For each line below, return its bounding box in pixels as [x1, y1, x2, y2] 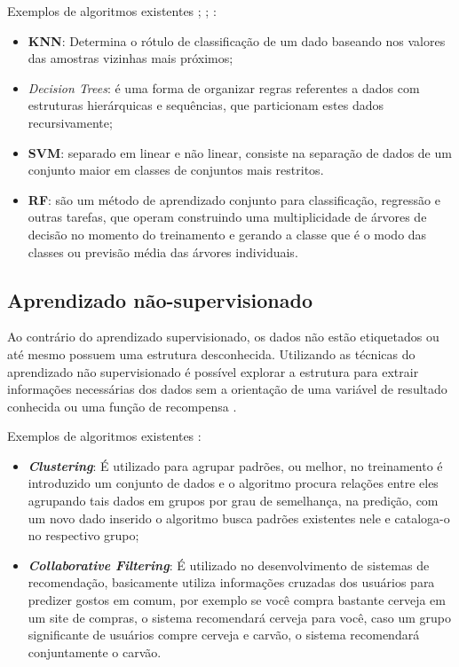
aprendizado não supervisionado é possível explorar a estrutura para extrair [7, 362, 419, 381]
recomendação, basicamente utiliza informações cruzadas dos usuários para [28, 573, 435, 592]
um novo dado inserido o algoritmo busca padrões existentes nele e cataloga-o [28, 508, 450, 527]
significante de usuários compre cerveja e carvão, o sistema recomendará [28, 625, 420, 644]
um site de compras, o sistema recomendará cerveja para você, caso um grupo [28, 608, 451, 626]
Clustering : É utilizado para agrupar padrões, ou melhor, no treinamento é [28, 456, 443, 475]
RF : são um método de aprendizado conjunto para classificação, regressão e [28, 190, 440, 208]
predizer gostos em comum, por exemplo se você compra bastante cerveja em [28, 591, 446, 609]
